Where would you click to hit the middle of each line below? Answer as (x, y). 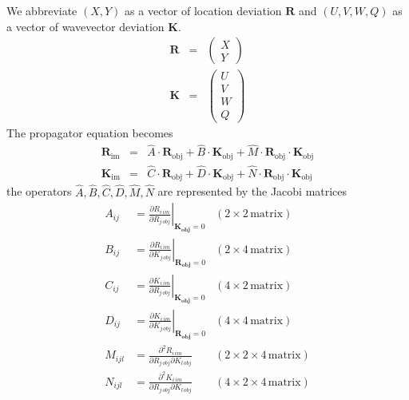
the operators (39, 191)
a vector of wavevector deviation (85, 26)
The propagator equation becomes (90, 133)
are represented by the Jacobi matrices (252, 191)
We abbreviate (42, 10)
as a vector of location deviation (203, 10)
